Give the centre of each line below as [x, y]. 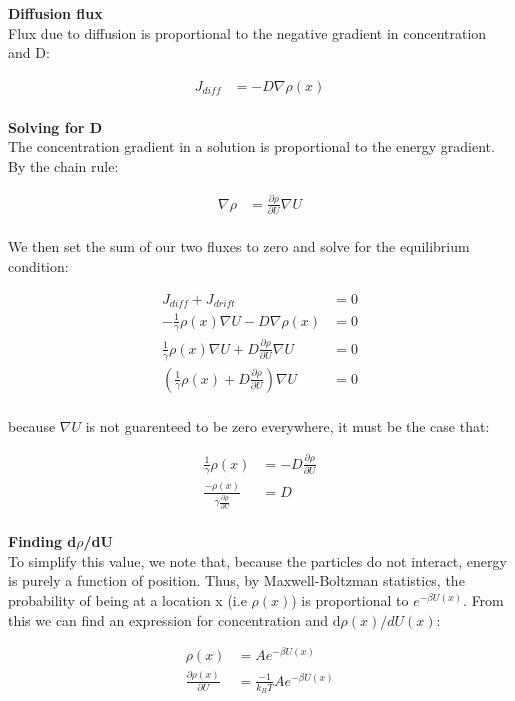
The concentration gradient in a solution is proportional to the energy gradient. [251, 146]
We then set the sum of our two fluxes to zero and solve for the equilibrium [239, 246]
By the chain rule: [63, 166]
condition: [38, 265]
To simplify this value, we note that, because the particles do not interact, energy [257, 560]
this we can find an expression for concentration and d [174, 619]
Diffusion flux [55, 13]
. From [483, 599]
